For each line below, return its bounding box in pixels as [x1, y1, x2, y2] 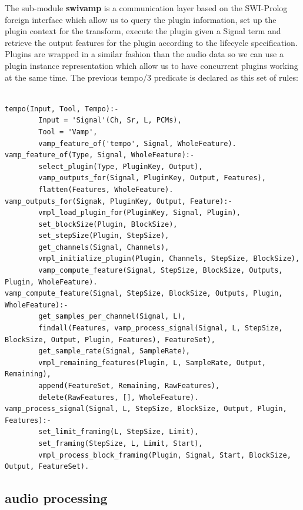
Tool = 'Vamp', [38, 127, 98, 136]
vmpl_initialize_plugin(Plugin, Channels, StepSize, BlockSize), [38, 254, 300, 263]
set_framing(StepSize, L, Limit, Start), [38, 439, 203, 448]
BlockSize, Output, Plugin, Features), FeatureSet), [5, 335, 215, 344]
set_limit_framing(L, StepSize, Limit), [38, 428, 199, 436]
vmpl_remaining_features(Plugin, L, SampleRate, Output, [38, 358, 266, 367]
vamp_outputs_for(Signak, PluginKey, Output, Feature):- [5, 197, 232, 206]
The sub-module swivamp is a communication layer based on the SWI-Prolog [5, 2, 288, 14]
